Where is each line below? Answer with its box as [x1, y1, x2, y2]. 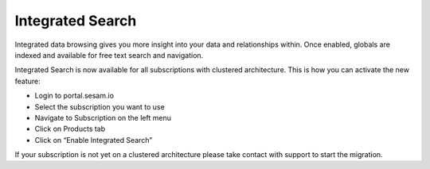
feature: [14, 76, 41, 86]
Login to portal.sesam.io [34, 91, 115, 101]
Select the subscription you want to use [34, 102, 165, 111]
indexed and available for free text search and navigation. [14, 50, 204, 60]
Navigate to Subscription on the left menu [34, 113, 171, 122]
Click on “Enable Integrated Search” [34, 135, 153, 144]
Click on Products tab [34, 124, 106, 134]
